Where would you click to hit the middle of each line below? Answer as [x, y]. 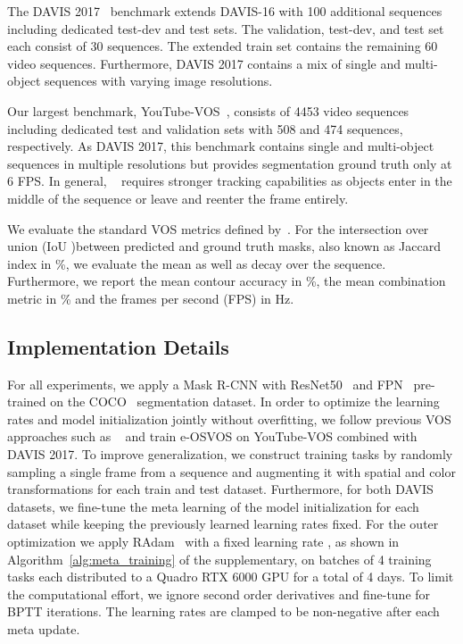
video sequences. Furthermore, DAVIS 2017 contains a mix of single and [204, 63]
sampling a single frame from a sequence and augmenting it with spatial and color [231, 471]
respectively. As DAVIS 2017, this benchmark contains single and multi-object [221, 146]
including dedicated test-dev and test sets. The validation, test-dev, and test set [226, 28]
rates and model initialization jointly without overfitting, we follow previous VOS [229, 418]
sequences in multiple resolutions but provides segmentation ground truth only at [230, 163]
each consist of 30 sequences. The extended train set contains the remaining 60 [223, 46]
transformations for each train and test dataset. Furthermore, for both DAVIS [220, 489]
